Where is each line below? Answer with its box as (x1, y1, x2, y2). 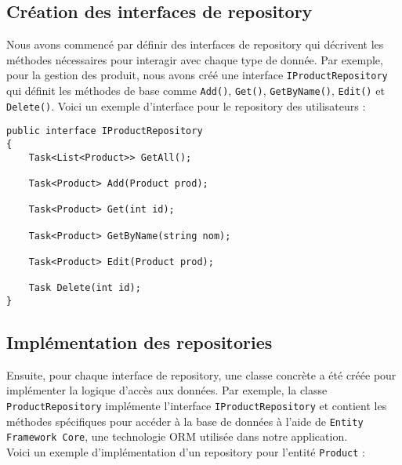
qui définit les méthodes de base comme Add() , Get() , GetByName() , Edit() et (6, 82, 385, 99)
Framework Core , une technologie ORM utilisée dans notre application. (6, 428, 348, 445)
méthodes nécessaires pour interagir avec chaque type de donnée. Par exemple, (6, 51, 383, 67)
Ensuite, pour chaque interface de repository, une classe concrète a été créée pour (6, 366, 397, 383)
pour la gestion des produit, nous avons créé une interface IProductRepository (6, 67, 388, 83)
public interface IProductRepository (6, 125, 203, 137)
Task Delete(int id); (28, 282, 141, 294)
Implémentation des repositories (6, 329, 273, 354)
